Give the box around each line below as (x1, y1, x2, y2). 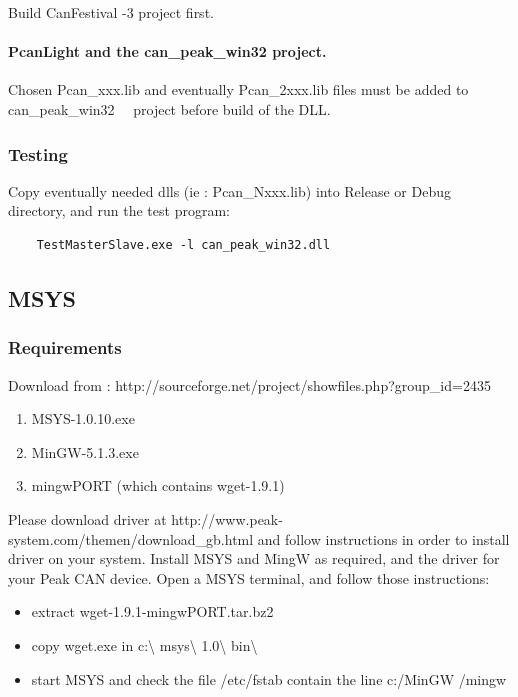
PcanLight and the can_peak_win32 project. (8, 41, 327, 62)
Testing (8, 141, 68, 166)
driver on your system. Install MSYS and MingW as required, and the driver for (8, 548, 500, 569)
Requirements (8, 335, 122, 360)
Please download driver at (8, 508, 167, 529)
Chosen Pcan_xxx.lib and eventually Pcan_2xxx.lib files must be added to (8, 79, 469, 100)
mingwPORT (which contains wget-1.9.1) (31, 475, 285, 496)
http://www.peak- (171, 508, 283, 529)
